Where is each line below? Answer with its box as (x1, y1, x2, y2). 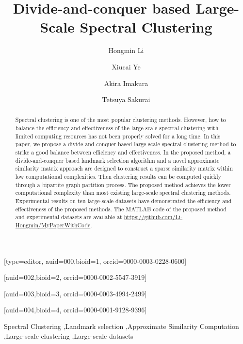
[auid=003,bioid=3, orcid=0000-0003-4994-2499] (4, 288, 147, 298)
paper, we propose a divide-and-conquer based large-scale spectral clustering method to (15, 140, 236, 148)
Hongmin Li (108, 45, 144, 55)
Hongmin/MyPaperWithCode (15, 221, 91, 229)
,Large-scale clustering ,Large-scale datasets (4, 330, 133, 341)
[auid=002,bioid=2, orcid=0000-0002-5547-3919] (4, 272, 147, 282)
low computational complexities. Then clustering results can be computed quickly (15, 172, 221, 181)
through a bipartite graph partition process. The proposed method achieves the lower (15, 180, 231, 189)
